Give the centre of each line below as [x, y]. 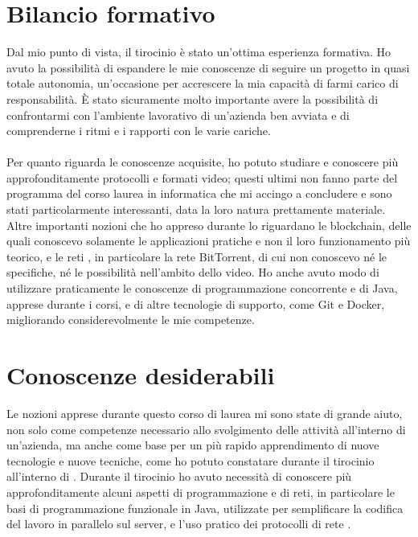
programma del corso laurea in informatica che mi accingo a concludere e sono [199, 193]
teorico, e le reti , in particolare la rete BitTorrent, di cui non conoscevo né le [197, 256]
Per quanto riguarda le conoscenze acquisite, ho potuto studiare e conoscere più [203, 162]
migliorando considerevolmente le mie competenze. [131, 320]
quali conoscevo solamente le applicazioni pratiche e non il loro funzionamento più [209, 241]
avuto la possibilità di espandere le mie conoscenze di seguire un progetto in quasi [208, 67]
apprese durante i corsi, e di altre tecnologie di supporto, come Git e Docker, [196, 303]
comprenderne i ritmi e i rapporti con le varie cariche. [139, 131]
